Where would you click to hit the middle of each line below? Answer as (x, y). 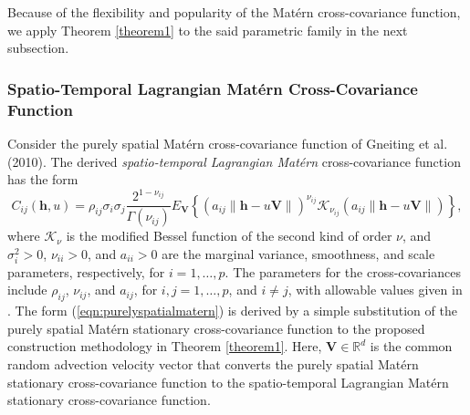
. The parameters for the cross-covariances (343, 271)
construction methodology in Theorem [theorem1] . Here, (165, 346)
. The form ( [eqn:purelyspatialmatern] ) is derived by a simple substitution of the (232, 311)
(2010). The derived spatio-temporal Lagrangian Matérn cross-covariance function (234, 161)
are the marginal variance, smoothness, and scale (298, 253)
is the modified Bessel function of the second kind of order (229, 236)
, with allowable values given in (375, 290)
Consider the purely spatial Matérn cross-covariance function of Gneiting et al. (228, 143)
